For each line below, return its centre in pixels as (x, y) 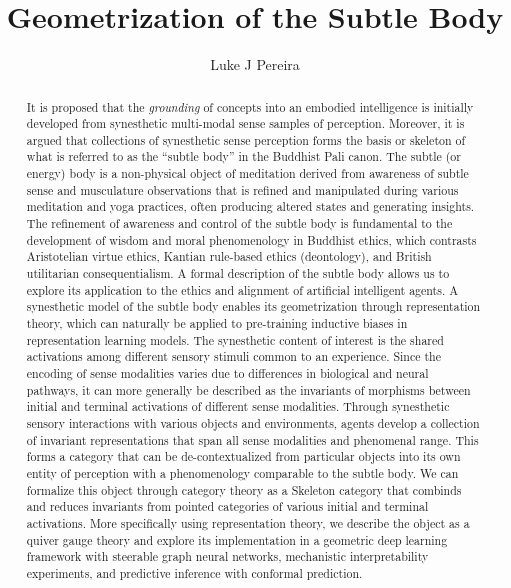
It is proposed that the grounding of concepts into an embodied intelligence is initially (250, 106)
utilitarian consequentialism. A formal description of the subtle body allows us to (238, 273)
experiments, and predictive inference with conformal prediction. (194, 572)
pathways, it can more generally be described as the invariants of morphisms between (248, 389)
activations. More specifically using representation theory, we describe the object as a (248, 522)
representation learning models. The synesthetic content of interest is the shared (235, 339)
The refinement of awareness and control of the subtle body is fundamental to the (239, 223)
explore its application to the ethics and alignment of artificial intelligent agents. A (242, 289)
